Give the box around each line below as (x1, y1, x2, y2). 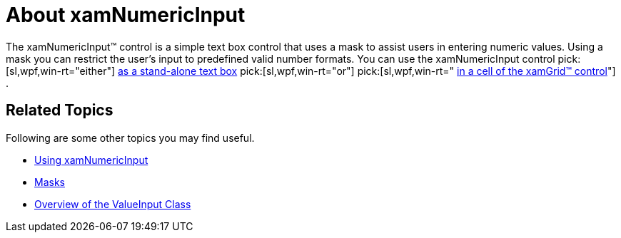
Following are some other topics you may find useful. (6, 131, 255, 144)
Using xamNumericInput (34, 153, 148, 166)
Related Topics (6, 101, 113, 120)
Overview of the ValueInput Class (34, 197, 191, 210)
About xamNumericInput (6, 3, 246, 27)
